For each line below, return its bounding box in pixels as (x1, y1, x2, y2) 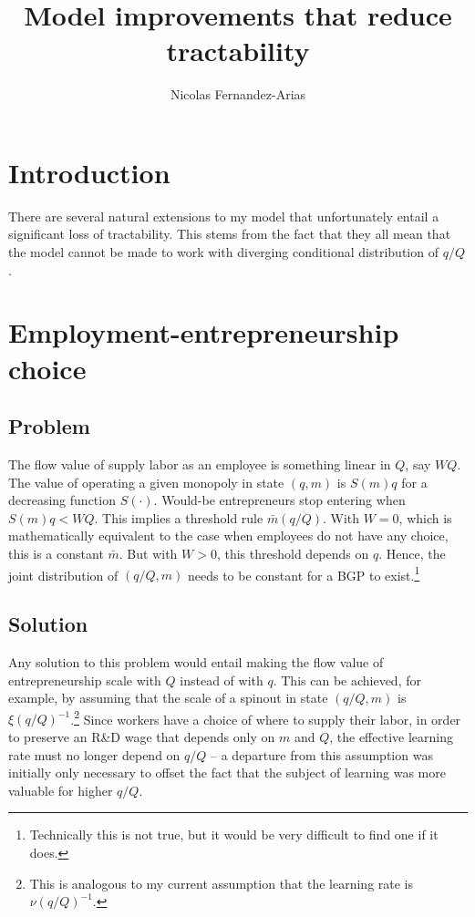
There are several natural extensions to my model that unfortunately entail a (8, 206, 439, 225)
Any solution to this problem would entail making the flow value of (8, 653, 384, 671)
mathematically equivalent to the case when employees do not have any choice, (8, 526, 449, 545)
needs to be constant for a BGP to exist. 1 (187, 562, 420, 584)
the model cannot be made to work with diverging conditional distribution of (8, 242, 439, 262)
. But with (119, 543, 178, 562)
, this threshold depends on (216, 543, 369, 562)
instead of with (180, 670, 263, 689)
